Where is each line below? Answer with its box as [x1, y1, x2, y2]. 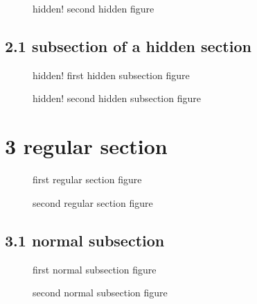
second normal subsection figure [33, 285, 168, 300]
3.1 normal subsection [5, 229, 165, 251]
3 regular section [5, 132, 168, 160]
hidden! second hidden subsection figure [33, 91, 201, 105]
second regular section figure [33, 195, 153, 210]
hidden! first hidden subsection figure [33, 67, 190, 82]
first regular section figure [33, 172, 142, 187]
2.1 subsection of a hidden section [5, 35, 251, 56]
